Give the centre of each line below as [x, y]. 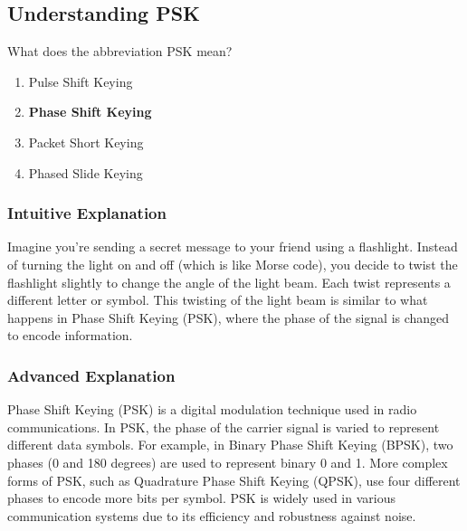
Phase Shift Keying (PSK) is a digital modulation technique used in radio [212, 409]
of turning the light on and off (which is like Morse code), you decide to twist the [233, 264]
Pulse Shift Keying [81, 81]
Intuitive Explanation [87, 213]
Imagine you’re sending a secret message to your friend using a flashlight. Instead [233, 247]
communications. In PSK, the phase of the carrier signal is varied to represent [224, 427]
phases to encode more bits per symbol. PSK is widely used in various [202, 498]
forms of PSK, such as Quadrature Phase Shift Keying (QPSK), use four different [234, 480]
